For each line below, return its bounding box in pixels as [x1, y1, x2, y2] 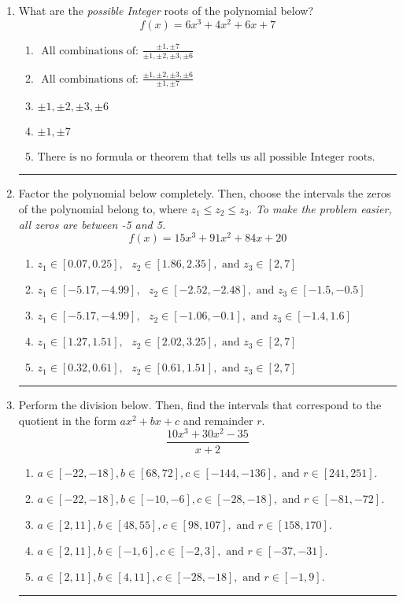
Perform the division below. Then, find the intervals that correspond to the [18, 397, 382, 413]
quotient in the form [18, 412, 116, 428]
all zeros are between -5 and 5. [18, 216, 166, 232]
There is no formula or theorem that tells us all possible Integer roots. [37, 152, 375, 164]
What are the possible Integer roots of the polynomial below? [18, 2, 314, 18]
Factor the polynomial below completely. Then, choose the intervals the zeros [18, 185, 391, 201]
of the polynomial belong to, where [18, 200, 187, 216]
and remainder [183, 412, 253, 428]
